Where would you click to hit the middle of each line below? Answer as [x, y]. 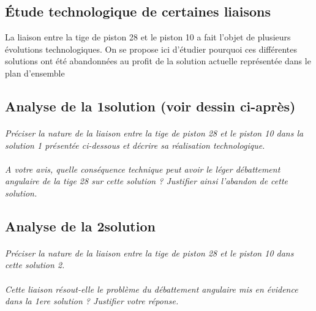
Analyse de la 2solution [80, 226]
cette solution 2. [35, 265]
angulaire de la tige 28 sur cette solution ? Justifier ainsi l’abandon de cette [146, 181]
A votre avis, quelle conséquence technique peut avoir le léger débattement [143, 169]
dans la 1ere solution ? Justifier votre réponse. [92, 301]
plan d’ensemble [35, 73]
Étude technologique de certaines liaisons [138, 11]
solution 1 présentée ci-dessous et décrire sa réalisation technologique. [135, 145]
